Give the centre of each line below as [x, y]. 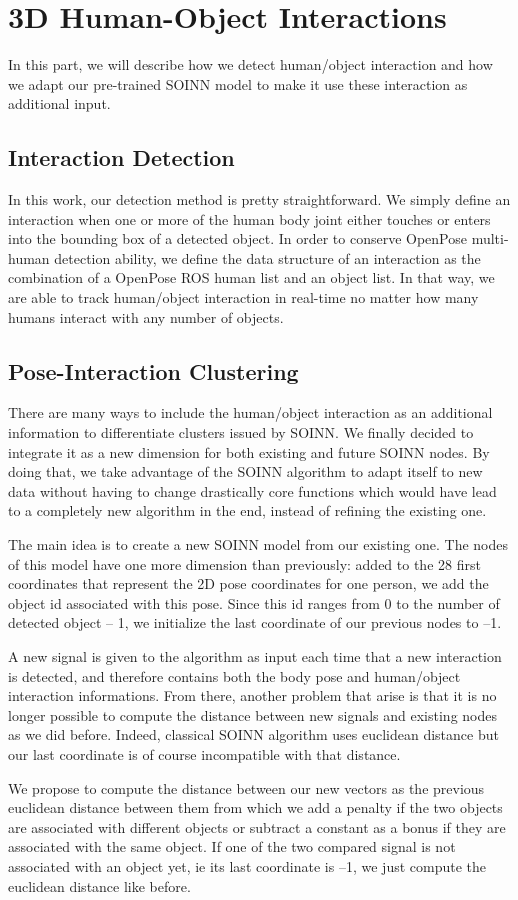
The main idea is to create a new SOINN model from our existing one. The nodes [258, 544]
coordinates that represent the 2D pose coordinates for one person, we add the [248, 583]
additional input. [59, 103]
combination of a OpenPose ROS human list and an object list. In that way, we [251, 277]
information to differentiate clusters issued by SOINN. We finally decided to [241, 432]
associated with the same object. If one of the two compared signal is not [232, 846]
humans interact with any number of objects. [146, 316]
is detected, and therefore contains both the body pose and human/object [234, 675]
